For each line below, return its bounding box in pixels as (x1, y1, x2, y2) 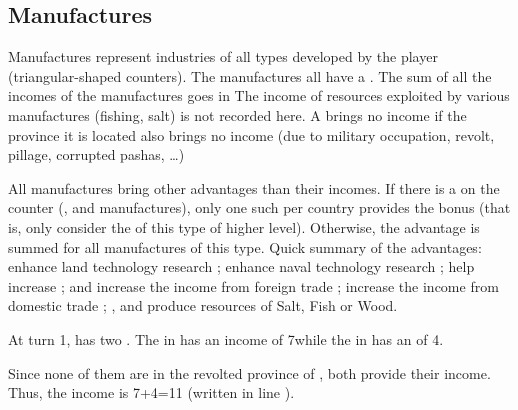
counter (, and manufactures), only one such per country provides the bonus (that (8, 197, 511, 218)
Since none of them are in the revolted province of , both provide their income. (8, 362, 491, 383)
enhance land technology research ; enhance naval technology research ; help (8, 256, 475, 277)
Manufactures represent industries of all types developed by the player (8, 46, 438, 67)
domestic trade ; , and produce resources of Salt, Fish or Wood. (8, 295, 398, 316)
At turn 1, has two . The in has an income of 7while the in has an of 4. (8, 328, 444, 349)
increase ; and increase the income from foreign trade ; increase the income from (8, 275, 499, 296)
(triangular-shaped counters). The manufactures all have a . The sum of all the (8, 65, 492, 86)
